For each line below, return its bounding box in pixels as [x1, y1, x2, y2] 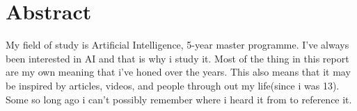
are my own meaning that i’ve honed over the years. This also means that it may [6, 65, 351, 79]
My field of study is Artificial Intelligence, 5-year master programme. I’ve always [6, 37, 349, 52]
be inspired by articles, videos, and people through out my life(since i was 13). [6, 78, 340, 92]
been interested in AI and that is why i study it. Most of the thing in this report [6, 51, 349, 65]
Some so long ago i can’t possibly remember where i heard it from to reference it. [6, 92, 352, 106]
